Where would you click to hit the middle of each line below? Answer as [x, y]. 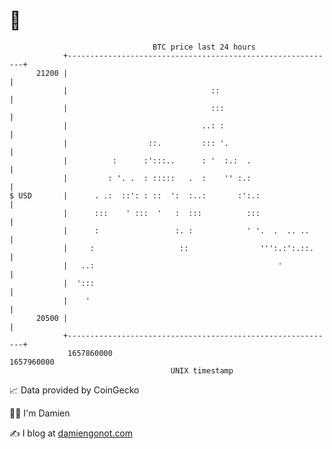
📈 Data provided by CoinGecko [74, 390]
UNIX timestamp [202, 370]
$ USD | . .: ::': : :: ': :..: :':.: [135, 195]
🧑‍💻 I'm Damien [40, 413]
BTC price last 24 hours [204, 47]
